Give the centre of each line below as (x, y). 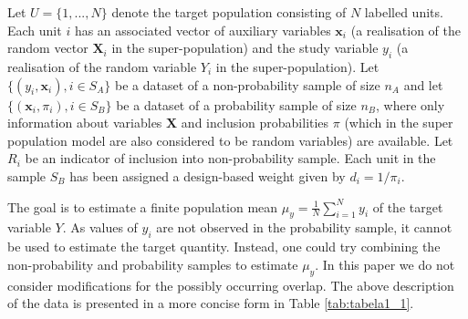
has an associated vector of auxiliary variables (203, 30)
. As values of (100, 227)
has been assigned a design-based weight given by (208, 175)
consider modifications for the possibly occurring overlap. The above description (231, 285)
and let (423, 84)
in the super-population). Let (297, 66)
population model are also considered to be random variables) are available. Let (230, 140)
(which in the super (399, 123)
